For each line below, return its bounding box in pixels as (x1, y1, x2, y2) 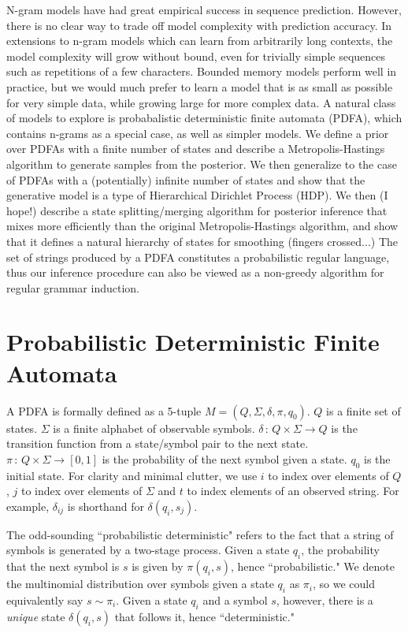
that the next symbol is (6, 558, 120, 575)
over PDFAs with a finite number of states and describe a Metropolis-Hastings (6, 140, 385, 157)
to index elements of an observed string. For (187, 482, 399, 499)
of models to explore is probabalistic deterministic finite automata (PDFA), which (6, 110, 402, 126)
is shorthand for (67, 497, 144, 514)
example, (6, 497, 50, 514)
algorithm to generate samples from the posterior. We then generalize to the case (6, 155, 397, 172)
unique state (6, 608, 65, 624)
